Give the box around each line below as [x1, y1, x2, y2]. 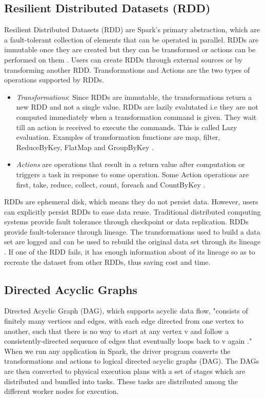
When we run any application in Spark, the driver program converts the [4, 345, 231, 356]
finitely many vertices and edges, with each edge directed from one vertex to [4, 316, 243, 326]
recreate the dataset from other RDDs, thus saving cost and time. [4, 256, 211, 267]
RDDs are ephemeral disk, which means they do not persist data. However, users [4, 196, 258, 207]
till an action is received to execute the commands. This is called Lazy [16, 121, 237, 132]
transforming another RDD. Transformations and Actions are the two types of [4, 64, 250, 75]
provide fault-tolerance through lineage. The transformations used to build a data [4, 226, 260, 237]
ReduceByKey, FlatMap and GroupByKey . [16, 141, 154, 152]
